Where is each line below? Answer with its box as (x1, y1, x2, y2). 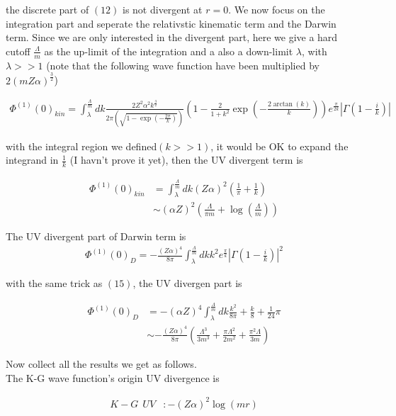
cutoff (6, 43, 30, 58)
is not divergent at (123, 2, 203, 16)
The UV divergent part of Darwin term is (6, 229, 186, 243)
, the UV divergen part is (132, 276, 242, 291)
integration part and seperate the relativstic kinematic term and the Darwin (6, 16, 336, 30)
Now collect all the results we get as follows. (6, 356, 197, 371)
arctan (273, 101, 293, 108)
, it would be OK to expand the (210, 138, 349, 153)
